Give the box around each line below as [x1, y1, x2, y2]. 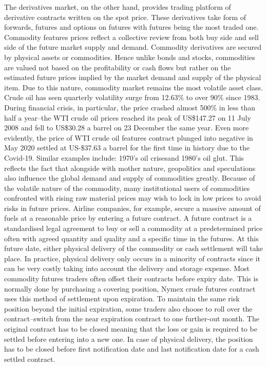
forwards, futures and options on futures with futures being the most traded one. [4, 22, 259, 32]
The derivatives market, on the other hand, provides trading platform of [4, 2, 231, 12]
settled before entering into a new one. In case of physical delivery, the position [4, 333, 253, 344]
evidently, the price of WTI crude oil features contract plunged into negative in [4, 132, 253, 143]
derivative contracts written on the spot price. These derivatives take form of [4, 11, 246, 22]
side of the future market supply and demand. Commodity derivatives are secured [4, 42, 262, 52]
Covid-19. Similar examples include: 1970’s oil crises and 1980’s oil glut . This [4, 152, 244, 163]
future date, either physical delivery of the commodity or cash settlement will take [4, 243, 263, 254]
